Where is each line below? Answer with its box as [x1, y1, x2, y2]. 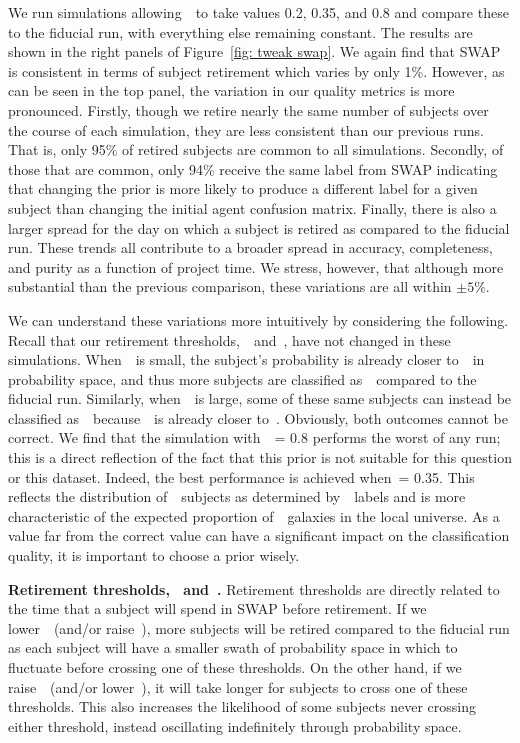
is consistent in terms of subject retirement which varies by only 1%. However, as [8, 60, 505, 81]
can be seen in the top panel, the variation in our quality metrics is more [8, 80, 455, 101]
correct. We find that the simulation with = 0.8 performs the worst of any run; [8, 427, 501, 448]
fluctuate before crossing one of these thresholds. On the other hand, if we [8, 657, 462, 677]
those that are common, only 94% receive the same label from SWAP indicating [8, 158, 498, 179]
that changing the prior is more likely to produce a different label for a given [8, 178, 478, 199]
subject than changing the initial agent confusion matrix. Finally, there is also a [8, 197, 497, 218]
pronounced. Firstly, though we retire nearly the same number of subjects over [8, 99, 489, 120]
